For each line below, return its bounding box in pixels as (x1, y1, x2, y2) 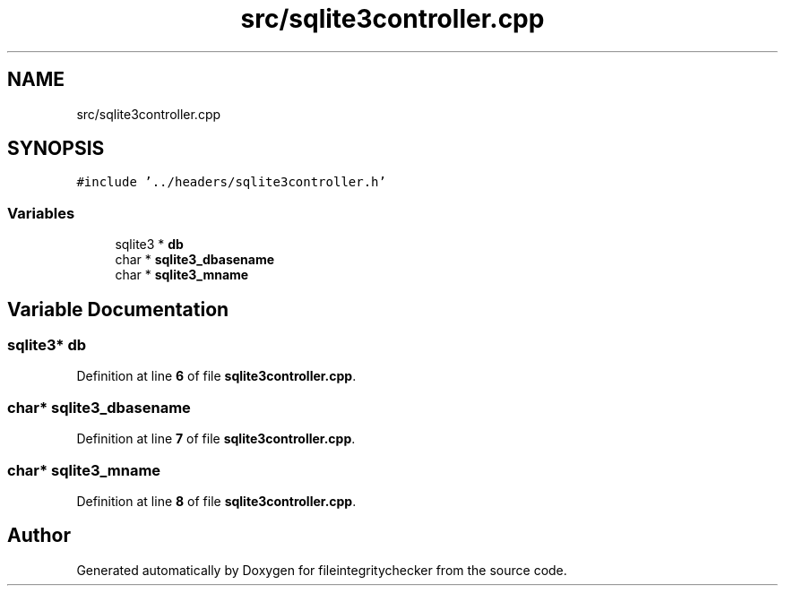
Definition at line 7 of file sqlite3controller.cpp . (76, 431, 356, 447)
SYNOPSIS (7, 137, 105, 160)
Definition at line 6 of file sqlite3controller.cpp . (76, 368, 357, 384)
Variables (7, 203, 75, 222)
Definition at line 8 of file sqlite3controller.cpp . (76, 493, 357, 509)
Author (7, 524, 71, 547)
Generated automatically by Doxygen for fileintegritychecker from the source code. (76, 562, 567, 578)
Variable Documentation (7, 297, 229, 321)
